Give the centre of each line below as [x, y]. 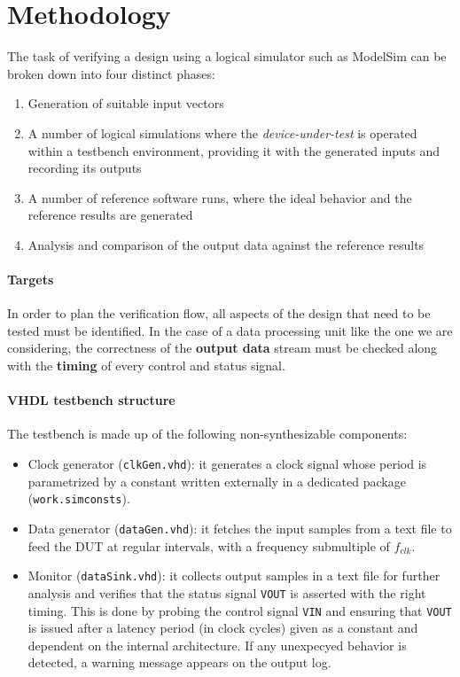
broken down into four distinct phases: [111, 73]
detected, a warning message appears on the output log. [179, 662]
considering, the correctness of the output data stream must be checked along [222, 348]
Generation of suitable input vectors [126, 103]
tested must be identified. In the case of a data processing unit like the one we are [230, 330]
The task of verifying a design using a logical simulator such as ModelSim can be [227, 56]
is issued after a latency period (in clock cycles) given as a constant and [223, 628]
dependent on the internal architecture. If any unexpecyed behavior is [217, 645]
